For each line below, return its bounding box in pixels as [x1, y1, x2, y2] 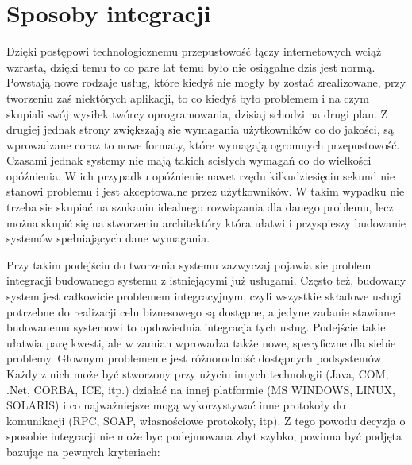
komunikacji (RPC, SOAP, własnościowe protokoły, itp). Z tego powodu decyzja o [6, 412, 406, 428]
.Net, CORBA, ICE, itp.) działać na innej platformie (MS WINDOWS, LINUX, [6, 381, 395, 397]
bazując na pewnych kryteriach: [6, 443, 160, 459]
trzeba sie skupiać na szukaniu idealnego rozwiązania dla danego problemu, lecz [6, 199, 394, 215]
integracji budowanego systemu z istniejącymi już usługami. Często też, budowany [6, 272, 406, 289]
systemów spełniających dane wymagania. [6, 230, 210, 246]
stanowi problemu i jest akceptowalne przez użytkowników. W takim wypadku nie [6, 183, 405, 200]
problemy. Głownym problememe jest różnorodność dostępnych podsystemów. [6, 350, 385, 366]
